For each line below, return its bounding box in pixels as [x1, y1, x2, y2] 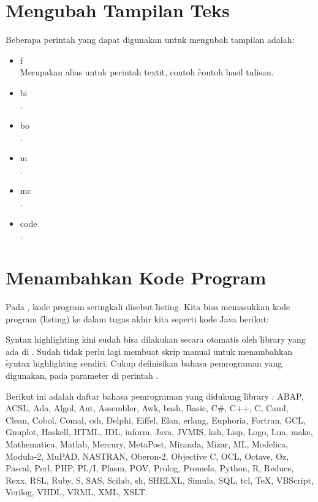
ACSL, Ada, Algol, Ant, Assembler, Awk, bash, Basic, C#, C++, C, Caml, [6, 401, 289, 414]
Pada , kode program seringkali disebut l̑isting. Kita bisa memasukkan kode [6, 300, 290, 313]
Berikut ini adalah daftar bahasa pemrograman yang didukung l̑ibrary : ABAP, [6, 389, 304, 402]
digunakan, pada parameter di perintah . [6, 368, 159, 381]
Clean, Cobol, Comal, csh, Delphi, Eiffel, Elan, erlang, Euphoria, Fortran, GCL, [6, 413, 306, 426]
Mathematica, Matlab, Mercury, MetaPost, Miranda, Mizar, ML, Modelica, [6, 437, 289, 450]
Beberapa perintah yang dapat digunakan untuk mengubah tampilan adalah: [6, 33, 295, 46]
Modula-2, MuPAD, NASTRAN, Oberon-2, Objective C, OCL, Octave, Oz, [6, 449, 289, 462]
